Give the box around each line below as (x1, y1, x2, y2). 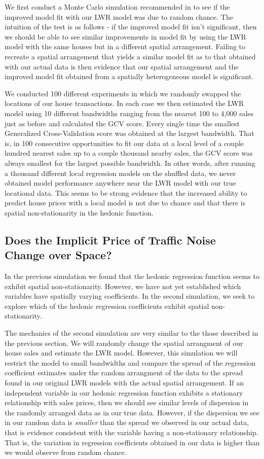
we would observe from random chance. (5, 447, 127, 457)
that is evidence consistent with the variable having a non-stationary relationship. (5, 427, 258, 437)
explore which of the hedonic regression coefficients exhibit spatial (5, 300, 209, 311)
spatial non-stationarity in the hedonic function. (5, 207, 154, 218)
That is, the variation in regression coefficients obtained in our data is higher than (5, 437, 260, 447)
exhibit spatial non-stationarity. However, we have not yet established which (5, 280, 241, 291)
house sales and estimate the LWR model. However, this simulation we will (5, 347, 238, 358)
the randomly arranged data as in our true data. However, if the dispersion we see (5, 407, 259, 417)
